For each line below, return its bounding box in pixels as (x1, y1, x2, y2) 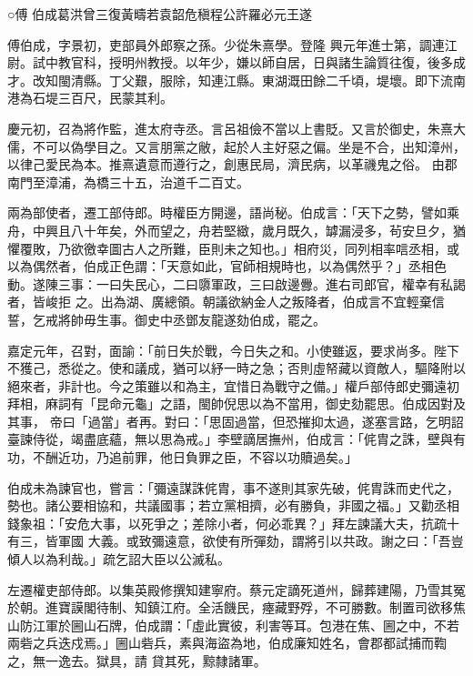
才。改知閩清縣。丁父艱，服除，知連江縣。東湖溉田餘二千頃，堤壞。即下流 (7, 70, 453, 89)
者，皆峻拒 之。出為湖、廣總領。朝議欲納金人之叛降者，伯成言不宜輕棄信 (7, 292, 445, 311)
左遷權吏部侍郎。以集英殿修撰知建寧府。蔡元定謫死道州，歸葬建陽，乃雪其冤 (7, 580, 466, 599)
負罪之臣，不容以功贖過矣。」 (185, 448, 357, 467)
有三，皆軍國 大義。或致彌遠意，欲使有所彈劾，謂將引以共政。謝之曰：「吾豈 (7, 531, 464, 550)
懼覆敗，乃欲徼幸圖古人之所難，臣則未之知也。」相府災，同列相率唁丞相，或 (7, 238, 459, 257)
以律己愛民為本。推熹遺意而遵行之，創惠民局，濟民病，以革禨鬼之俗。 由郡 (7, 155, 458, 174)
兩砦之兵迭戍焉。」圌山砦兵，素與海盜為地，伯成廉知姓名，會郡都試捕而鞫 (7, 633, 447, 652)
